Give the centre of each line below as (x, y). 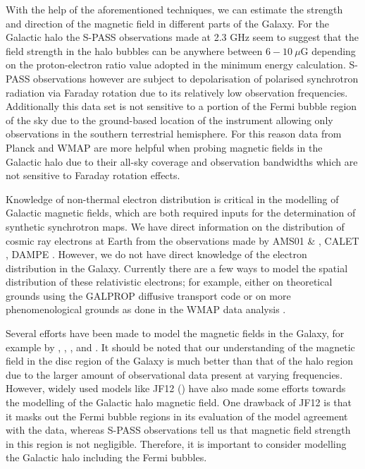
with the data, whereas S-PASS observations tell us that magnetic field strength (178, 430)
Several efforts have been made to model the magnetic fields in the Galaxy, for (175, 333)
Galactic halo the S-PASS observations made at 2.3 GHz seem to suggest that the (182, 37)
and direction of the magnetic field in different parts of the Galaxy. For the (168, 23)
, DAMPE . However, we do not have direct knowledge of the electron (156, 254)
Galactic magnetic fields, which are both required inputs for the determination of (181, 213)
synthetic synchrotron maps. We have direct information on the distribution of (175, 226)
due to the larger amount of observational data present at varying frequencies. (174, 374)
